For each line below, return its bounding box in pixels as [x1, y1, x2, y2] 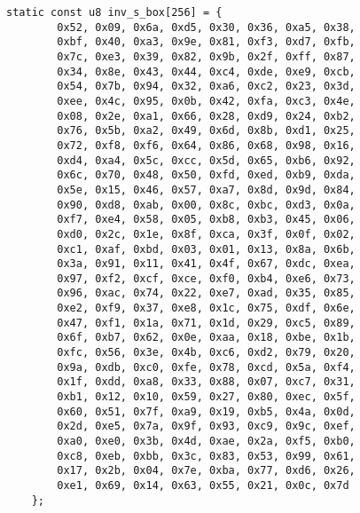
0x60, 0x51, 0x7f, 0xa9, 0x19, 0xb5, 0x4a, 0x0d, [57, 405, 356, 418]
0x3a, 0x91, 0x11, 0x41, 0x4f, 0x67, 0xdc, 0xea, [57, 257, 356, 271]
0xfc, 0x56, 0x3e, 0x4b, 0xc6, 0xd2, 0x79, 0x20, [57, 346, 356, 359]
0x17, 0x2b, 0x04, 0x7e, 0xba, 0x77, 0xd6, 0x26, [57, 464, 356, 477]
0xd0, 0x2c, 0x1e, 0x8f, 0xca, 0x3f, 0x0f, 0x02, [57, 227, 356, 241]
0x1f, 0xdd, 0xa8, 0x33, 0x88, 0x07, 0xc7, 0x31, [57, 375, 356, 389]
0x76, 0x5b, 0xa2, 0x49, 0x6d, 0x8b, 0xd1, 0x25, [57, 124, 356, 138]
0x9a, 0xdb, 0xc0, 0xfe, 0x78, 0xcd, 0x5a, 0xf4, [57, 360, 356, 374]
